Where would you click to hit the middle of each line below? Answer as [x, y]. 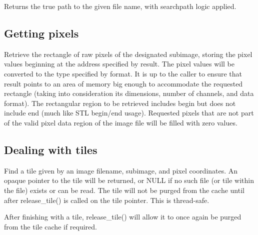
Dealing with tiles [51, 149]
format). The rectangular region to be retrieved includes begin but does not [120, 103]
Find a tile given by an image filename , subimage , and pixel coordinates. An [121, 170]
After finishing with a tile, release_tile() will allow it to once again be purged [123, 217]
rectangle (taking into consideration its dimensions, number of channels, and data [129, 93]
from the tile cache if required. [51, 226]
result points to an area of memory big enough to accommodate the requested [123, 83]
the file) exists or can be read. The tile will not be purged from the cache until [124, 190]
